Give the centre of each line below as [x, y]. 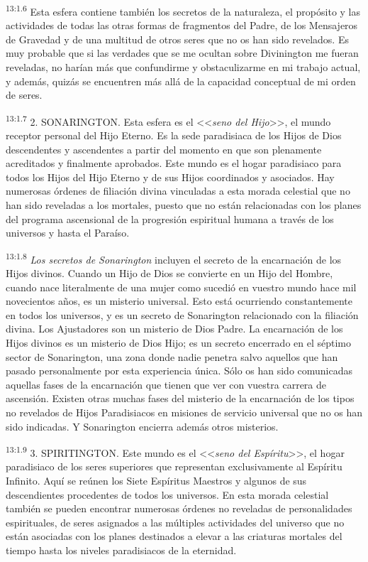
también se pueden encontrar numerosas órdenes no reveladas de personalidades [179, 508]
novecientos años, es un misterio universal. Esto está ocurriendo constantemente [179, 301]
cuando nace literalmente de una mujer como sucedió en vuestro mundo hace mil [181, 287]
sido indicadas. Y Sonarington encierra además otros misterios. [142, 426]
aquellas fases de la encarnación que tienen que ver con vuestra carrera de [166, 384]
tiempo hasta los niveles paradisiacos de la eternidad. [121, 550]
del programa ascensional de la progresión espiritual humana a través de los [170, 218]
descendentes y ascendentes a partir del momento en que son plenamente [164, 149]
